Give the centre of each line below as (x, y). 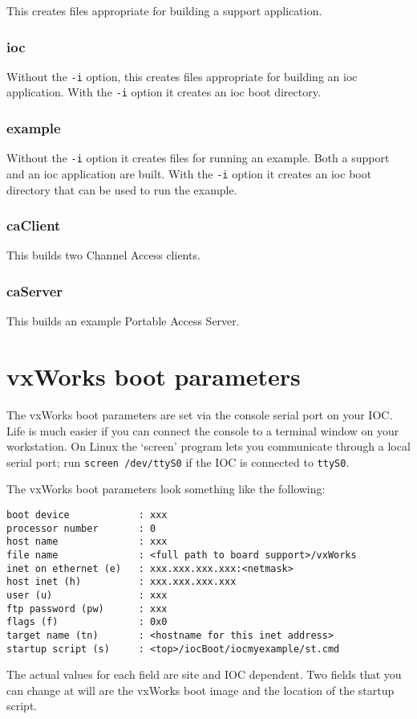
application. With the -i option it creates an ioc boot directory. (164, 92)
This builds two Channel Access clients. (103, 255)
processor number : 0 (81, 528)
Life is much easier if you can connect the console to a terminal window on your (203, 430)
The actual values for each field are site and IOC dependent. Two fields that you (204, 674)
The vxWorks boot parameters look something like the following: (166, 489)
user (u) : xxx (87, 595)
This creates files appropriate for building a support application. (164, 10)
